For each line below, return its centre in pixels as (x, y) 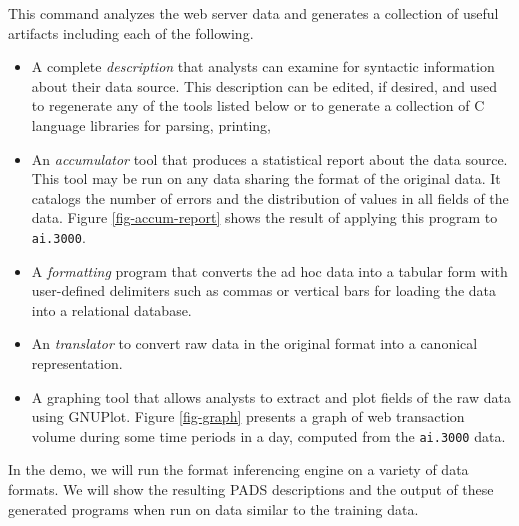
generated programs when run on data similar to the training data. (213, 508)
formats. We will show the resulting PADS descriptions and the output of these (251, 489)
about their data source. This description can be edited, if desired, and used (264, 85)
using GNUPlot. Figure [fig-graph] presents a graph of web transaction (248, 416)
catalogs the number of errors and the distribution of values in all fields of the (270, 197)
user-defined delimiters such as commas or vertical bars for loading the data (264, 290)
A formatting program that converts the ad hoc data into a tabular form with (269, 270)
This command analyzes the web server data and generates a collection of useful (253, 13)
